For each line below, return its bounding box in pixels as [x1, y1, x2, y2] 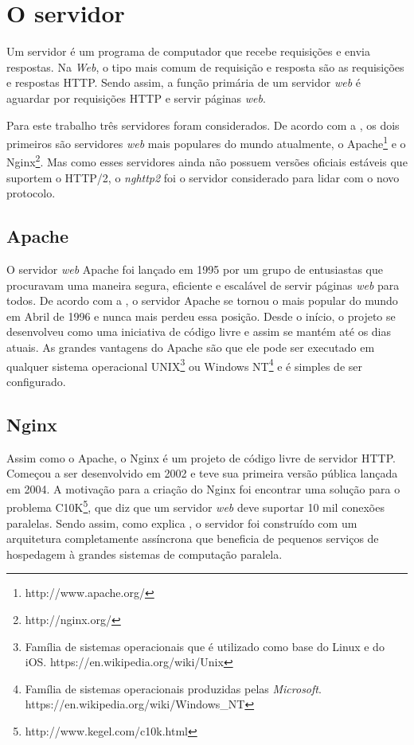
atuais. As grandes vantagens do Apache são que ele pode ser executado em [6, 338, 375, 355]
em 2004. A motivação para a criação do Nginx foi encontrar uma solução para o [6, 480, 400, 497]
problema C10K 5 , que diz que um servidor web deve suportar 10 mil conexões [6, 497, 385, 516]
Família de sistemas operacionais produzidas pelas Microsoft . [25, 680, 322, 696]
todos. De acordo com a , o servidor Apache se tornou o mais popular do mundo [6, 292, 398, 309]
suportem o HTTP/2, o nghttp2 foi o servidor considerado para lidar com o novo [6, 169, 400, 185]
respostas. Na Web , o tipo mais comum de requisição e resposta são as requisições [6, 58, 404, 75]
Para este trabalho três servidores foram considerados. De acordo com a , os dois [6, 116, 400, 133]
